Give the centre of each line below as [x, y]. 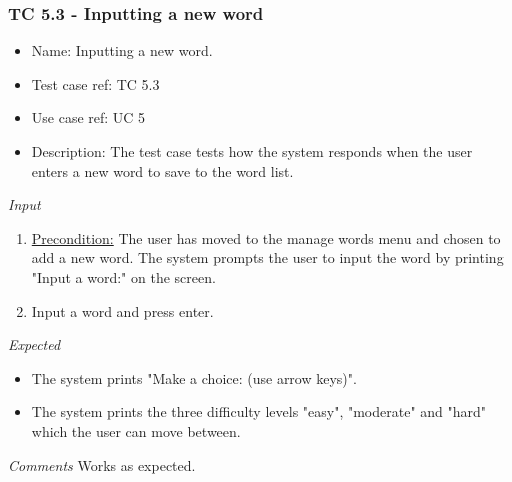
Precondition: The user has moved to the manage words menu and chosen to [266, 237]
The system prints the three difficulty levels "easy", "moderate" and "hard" [259, 411]
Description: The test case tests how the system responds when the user [252, 151]
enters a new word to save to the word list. [162, 170]
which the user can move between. [136, 430]
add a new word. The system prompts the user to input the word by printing [267, 257]
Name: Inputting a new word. [122, 50]
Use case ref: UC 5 [88, 117]
